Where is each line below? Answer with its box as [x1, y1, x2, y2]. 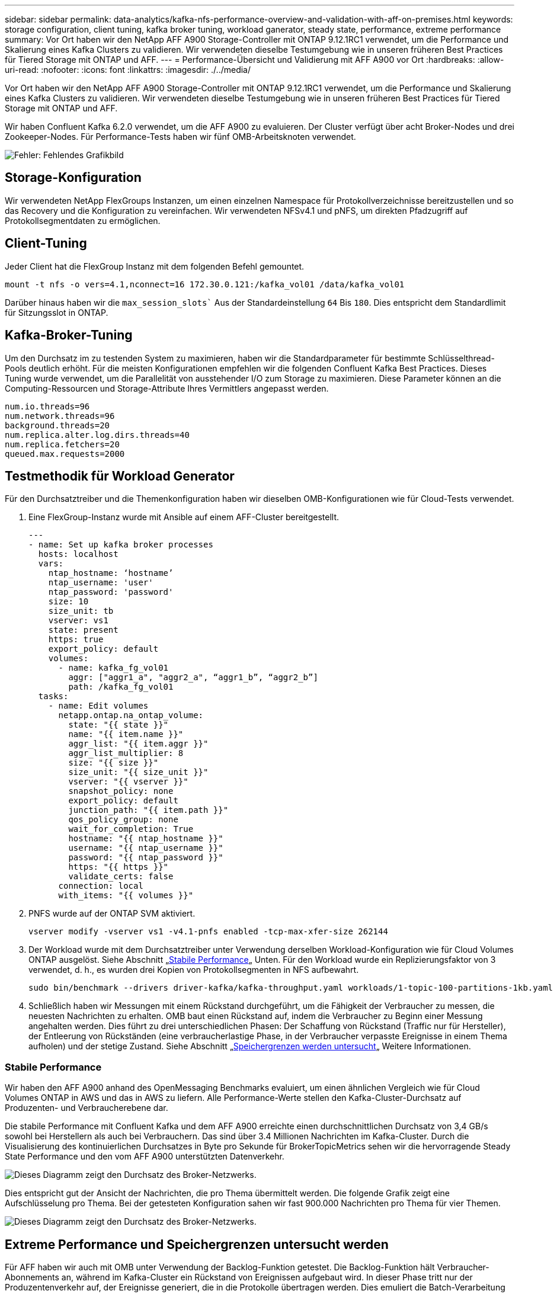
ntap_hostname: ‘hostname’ [48, 568, 174, 578]
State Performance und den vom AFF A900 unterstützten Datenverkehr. [5, 1151, 284, 1162]
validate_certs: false [68, 872, 174, 882]
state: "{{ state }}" [68, 720, 169, 730]
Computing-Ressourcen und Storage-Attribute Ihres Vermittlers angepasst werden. [5, 383, 329, 393]
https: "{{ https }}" [68, 862, 169, 872]
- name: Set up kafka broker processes [28, 540, 213, 550]
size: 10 [48, 597, 89, 607]
